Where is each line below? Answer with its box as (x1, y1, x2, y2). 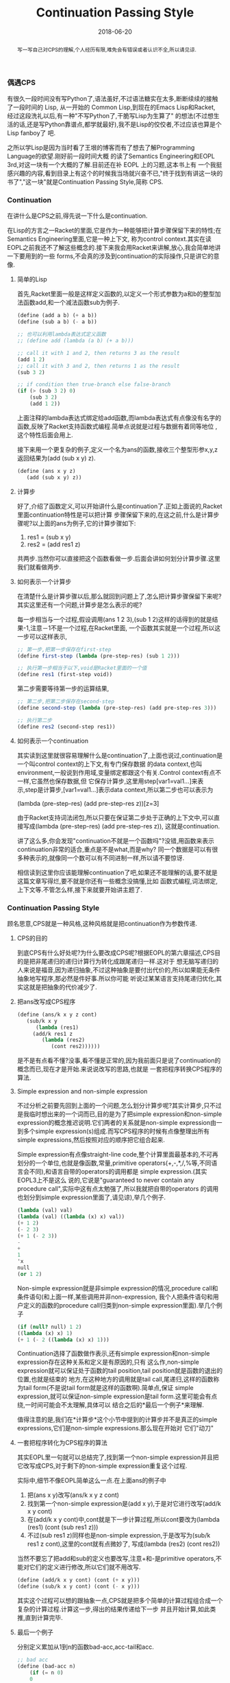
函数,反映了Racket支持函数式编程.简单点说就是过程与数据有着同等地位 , (16, 422, 218, 430)
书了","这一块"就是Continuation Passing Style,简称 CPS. (7, 178, 164, 186)
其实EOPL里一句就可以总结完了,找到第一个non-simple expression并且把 (16, 1453, 219, 1461)
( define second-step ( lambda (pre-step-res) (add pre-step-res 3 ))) (16, 705, 217, 712)
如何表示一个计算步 (16, 577, 72, 585)
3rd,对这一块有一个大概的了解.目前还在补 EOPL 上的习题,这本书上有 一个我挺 (7, 161, 222, 169)
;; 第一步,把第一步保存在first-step (16, 646, 112, 653)
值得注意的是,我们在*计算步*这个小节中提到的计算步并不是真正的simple (16, 1415, 218, 1424)
